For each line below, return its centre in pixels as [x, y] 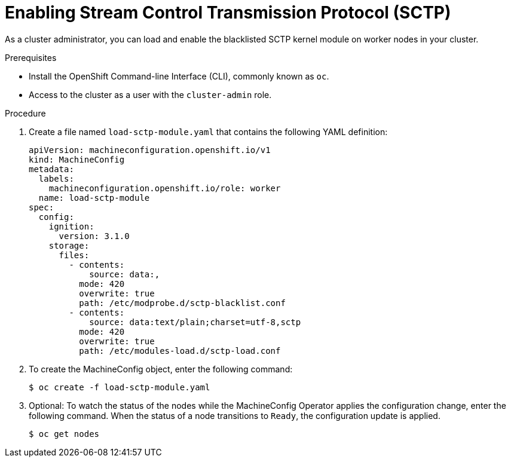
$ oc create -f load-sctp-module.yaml [120, 387]
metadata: [51, 169]
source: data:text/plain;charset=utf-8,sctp [195, 322]
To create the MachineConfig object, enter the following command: [161, 369]
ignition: [71, 226]
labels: [56, 178]
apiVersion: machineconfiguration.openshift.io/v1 [150, 150]
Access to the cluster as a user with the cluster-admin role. [150, 94]
